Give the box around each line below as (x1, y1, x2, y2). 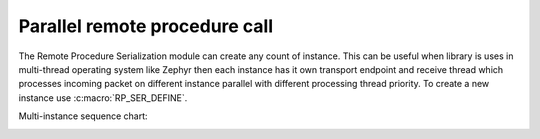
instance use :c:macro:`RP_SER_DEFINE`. (18, 91, 188, 104)
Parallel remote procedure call (18, 15, 274, 37)
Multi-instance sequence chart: (18, 110, 149, 122)
